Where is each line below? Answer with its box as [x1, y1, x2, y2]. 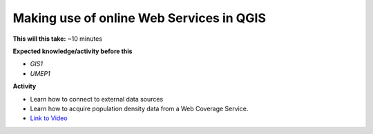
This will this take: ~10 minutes [12, 35, 103, 43]
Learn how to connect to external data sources [30, 95, 164, 103]
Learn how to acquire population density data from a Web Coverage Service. [30, 104, 249, 113]
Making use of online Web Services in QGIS [12, 10, 266, 26]
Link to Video [30, 114, 68, 122]
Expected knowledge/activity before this [12, 47, 133, 55]
